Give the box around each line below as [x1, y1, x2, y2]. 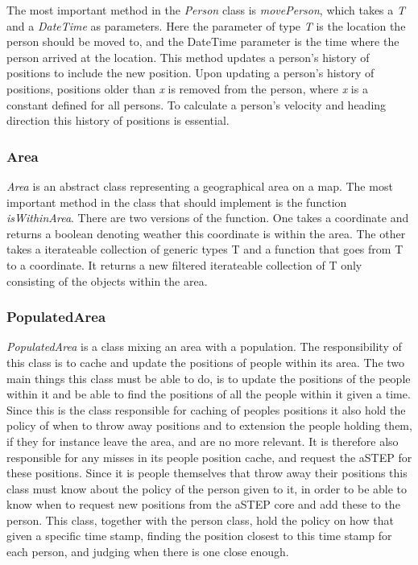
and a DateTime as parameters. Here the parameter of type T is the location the [6, 17, 406, 34]
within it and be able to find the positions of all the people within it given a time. [6, 386, 411, 402]
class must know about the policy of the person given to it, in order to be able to [6, 480, 408, 497]
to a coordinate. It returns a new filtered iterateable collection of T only [6, 256, 362, 273]
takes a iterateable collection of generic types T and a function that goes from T [6, 241, 404, 258]
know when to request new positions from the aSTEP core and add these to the [6, 496, 400, 513]
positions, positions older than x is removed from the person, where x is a [6, 80, 368, 97]
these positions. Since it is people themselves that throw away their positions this [6, 464, 408, 481]
